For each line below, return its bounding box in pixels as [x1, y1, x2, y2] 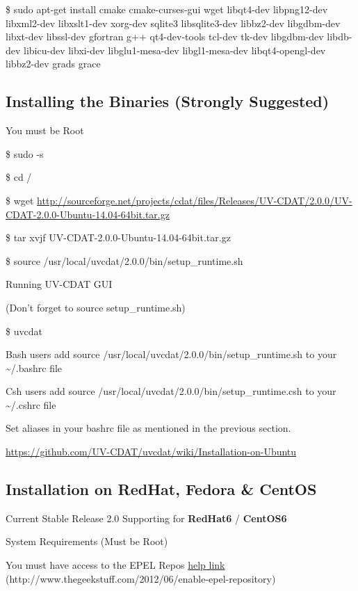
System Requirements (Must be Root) [6, 534, 168, 549]
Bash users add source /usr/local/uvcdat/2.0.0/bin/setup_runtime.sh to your [6, 347, 337, 362]
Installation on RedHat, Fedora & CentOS [6, 478, 317, 500]
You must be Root [6, 123, 84, 138]
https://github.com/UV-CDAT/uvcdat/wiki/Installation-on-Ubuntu [6, 444, 297, 459]
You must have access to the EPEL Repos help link [6, 558, 225, 572]
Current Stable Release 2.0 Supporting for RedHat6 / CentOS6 [6, 510, 287, 525]
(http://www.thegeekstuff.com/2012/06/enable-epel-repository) [6, 571, 276, 585]
